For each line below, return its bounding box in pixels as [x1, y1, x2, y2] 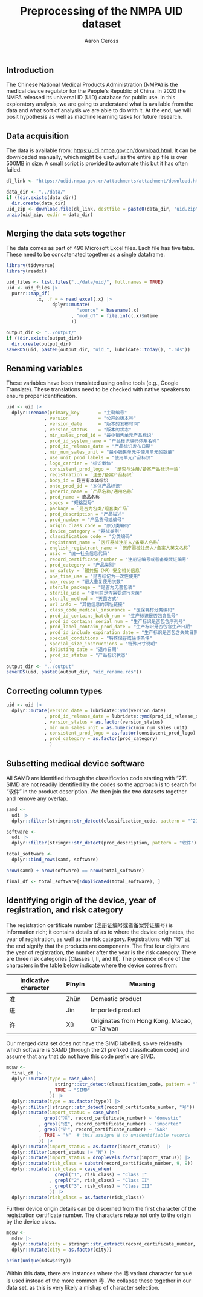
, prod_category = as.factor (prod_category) [44, 736, 158, 742]
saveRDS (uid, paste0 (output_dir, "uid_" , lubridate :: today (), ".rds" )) [6, 346, 190, 352]
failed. [6, 166, 22, 173]
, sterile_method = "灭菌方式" [44, 596, 120, 602]
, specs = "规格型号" [44, 500, 95, 506]
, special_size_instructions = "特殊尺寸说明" [44, 641, 158, 647]
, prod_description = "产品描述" [44, 511, 125, 517]
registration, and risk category [6, 905, 124, 915]
